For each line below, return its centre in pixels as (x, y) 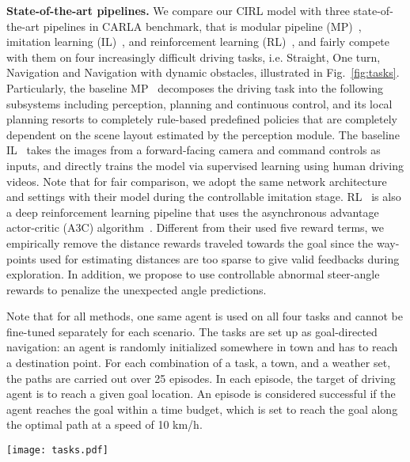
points (21, 258)
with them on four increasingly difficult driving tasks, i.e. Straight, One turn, (194, 57)
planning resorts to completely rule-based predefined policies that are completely (202, 119)
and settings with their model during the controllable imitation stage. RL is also (204, 197)
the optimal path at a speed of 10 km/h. (104, 424)
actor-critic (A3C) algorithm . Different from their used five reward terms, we (196, 227)
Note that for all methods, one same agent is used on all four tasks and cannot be (205, 316)
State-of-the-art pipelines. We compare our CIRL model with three (178, 10)
